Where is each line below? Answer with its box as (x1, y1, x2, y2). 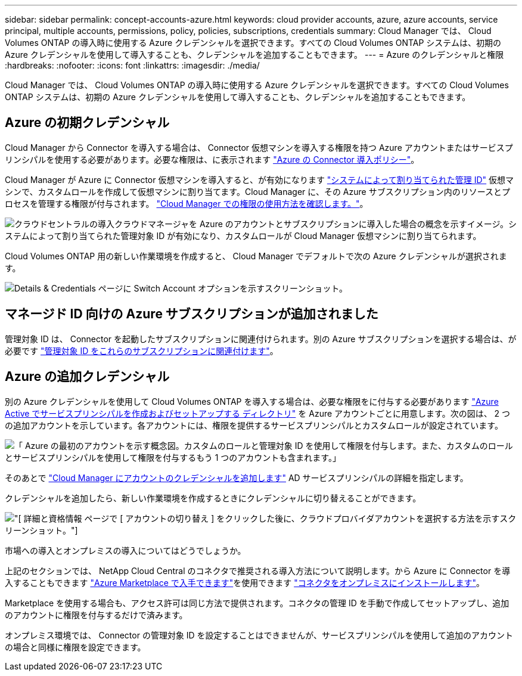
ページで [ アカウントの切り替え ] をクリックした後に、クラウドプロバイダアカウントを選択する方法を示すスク (84, 513, 517, 523)
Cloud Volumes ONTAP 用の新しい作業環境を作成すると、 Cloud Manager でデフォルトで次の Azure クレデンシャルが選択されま (5, 250, 507, 261)
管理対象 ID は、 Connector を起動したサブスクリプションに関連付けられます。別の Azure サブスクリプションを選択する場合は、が (5, 333, 517, 344)
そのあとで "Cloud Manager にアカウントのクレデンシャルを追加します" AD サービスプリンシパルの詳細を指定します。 (5, 472, 468, 483)
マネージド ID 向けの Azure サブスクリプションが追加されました (5, 306, 378, 322)
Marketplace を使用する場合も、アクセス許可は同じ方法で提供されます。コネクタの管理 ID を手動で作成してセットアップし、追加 (5, 597, 509, 608)
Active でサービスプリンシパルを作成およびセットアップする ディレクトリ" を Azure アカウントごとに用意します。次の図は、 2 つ (5, 408, 511, 418)
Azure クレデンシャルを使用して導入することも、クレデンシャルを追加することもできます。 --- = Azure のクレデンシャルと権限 (5, 49, 504, 60)
